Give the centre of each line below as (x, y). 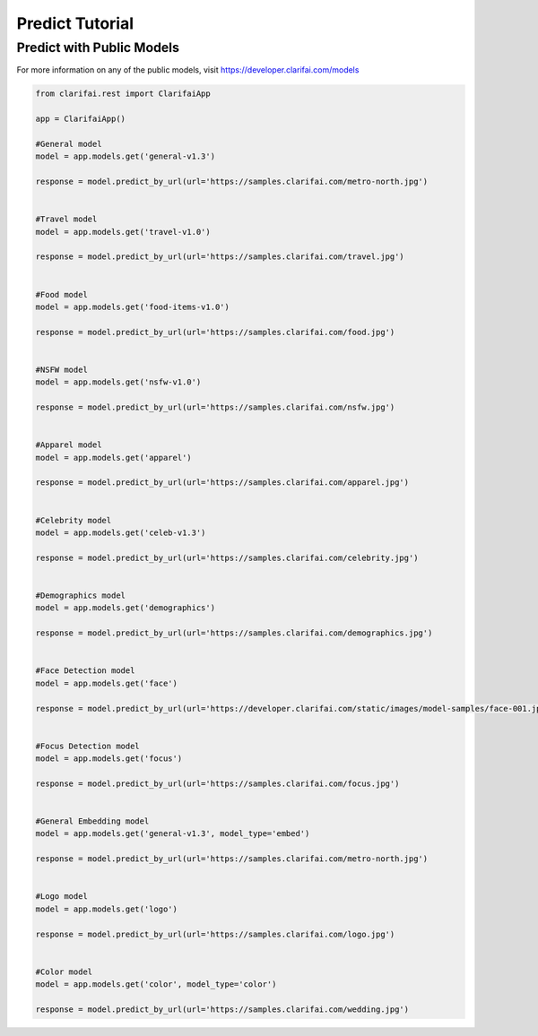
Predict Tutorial (75, 23)
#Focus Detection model (88, 746)
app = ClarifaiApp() (80, 119)
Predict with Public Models (98, 47)
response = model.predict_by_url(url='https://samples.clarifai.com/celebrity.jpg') (227, 557)
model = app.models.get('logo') (107, 909)
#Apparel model (69, 445)
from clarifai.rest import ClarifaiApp (123, 94)
